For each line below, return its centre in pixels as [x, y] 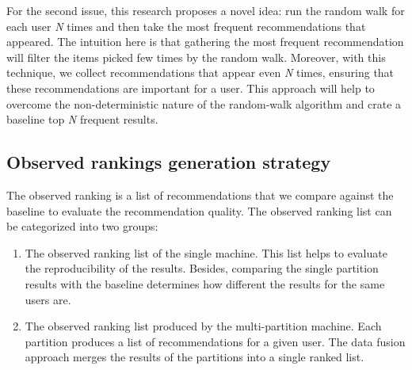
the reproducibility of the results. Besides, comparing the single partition [202, 268]
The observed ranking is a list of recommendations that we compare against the [200, 195]
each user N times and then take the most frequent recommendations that [186, 26]
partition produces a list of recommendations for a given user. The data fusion [215, 341]
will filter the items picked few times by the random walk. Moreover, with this [196, 57]
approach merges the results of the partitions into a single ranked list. [195, 357]
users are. [48, 299]
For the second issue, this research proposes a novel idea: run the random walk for [206, 10]
